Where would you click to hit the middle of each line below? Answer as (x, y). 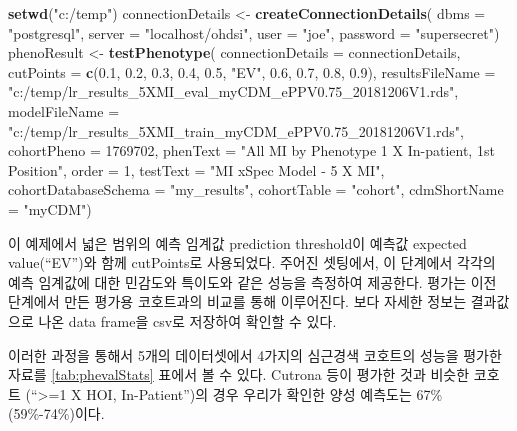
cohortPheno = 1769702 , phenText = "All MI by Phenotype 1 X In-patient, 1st (251, 150)
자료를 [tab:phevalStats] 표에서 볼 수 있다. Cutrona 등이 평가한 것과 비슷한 (239, 374)
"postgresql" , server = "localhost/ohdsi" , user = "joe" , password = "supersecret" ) (254, 32)
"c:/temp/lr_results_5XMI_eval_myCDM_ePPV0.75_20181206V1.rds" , (233, 91)
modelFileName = (64, 110)
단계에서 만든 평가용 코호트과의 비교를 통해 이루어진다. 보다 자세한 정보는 (237, 301)
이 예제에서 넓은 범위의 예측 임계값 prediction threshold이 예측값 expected (237, 242)
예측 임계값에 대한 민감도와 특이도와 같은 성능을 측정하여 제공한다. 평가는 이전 (252, 281)
